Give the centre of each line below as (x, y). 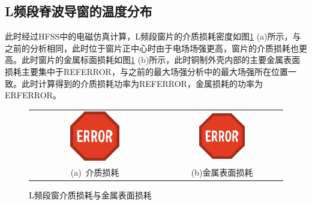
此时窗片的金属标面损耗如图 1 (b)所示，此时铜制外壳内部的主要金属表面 (161, 60)
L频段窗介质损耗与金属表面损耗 (90, 195)
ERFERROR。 (33, 95)
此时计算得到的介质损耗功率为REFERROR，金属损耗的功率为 (142, 83)
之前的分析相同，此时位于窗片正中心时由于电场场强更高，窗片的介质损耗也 (152, 48)
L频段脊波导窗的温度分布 (79, 11)
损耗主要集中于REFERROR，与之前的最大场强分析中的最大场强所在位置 (146, 71)
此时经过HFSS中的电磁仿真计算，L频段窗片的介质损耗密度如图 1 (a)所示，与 (153, 36)
